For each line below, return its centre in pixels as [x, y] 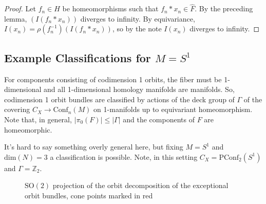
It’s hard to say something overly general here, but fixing [94, 147]
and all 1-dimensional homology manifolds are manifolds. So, [139, 89]
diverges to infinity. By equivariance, [138, 18]
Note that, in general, [38, 119]
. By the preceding [224, 8]
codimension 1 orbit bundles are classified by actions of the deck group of [119, 99]
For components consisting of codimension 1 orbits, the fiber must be [113, 79]
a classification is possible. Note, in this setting [124, 156]
